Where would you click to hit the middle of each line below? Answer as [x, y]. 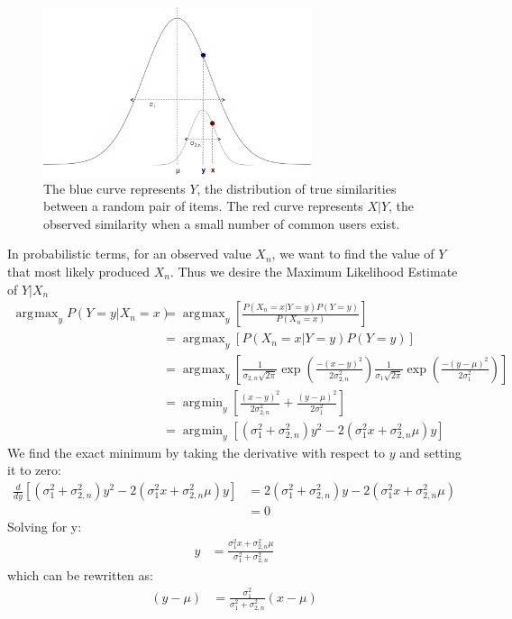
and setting [430, 452]
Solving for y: [45, 527]
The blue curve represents [114, 188]
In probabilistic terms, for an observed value [129, 254]
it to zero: [34, 470]
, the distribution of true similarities [297, 188]
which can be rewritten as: [80, 575]
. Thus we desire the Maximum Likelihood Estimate [314, 271]
